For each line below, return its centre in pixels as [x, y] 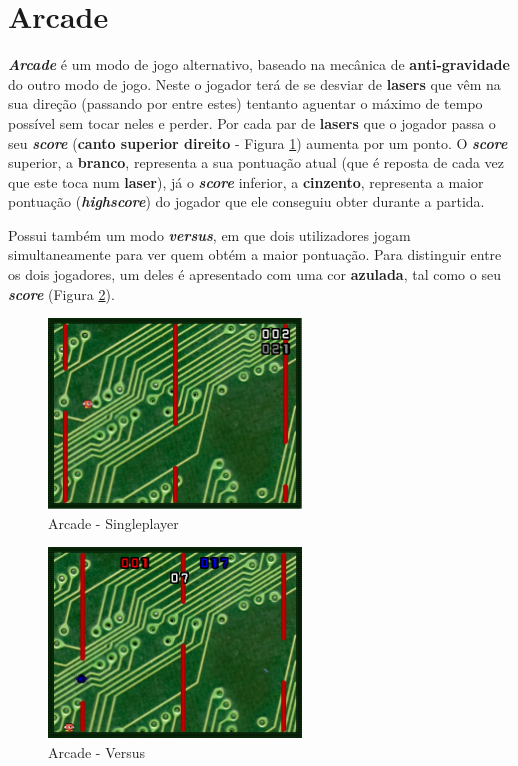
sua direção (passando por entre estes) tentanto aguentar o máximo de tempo [245, 103]
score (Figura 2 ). [61, 293]
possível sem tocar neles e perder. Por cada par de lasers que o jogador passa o [252, 122]
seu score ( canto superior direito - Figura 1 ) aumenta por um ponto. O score [258, 142]
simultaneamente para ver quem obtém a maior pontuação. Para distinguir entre [255, 254]
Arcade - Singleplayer [113, 522]
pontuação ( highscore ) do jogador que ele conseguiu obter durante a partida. [246, 201]
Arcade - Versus [97, 751]
